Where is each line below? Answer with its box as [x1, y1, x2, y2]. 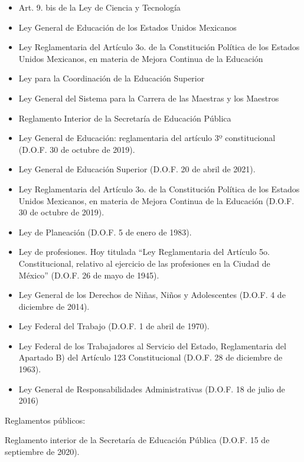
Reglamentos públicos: [5, 414, 86, 426]
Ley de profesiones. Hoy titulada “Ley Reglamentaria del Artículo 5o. [18, 245, 270, 258]
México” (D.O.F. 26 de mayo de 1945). [18, 268, 159, 281]
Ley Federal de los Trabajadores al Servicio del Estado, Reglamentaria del [18, 339, 286, 352]
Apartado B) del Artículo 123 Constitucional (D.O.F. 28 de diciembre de [18, 351, 283, 363]
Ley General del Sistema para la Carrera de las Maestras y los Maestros [18, 91, 279, 104]
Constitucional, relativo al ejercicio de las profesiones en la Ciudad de [18, 257, 270, 269]
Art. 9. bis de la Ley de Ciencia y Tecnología [18, 1, 181, 13]
